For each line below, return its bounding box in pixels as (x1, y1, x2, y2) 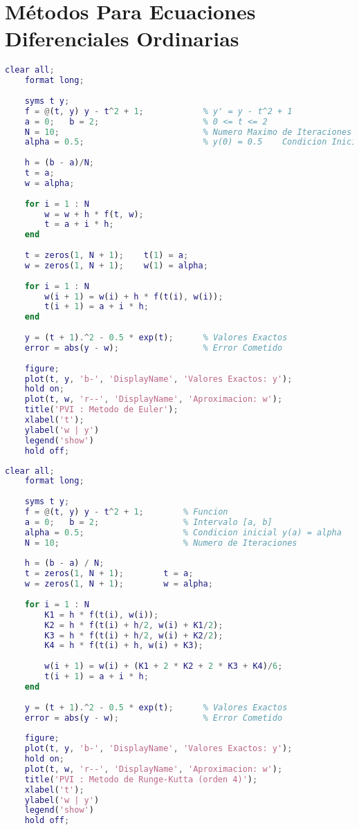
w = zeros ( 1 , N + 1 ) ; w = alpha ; (24, 579, 213, 589)
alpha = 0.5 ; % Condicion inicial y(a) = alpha (24, 527, 342, 537)
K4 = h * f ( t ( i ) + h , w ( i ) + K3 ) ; (44, 640, 203, 651)
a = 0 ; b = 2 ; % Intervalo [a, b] (24, 517, 273, 527)
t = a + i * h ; (44, 219, 114, 230)
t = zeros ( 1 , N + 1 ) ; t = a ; (24, 569, 194, 579)
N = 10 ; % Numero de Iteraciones (24, 537, 297, 548)
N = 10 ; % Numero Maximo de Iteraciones (24, 127, 352, 137)
